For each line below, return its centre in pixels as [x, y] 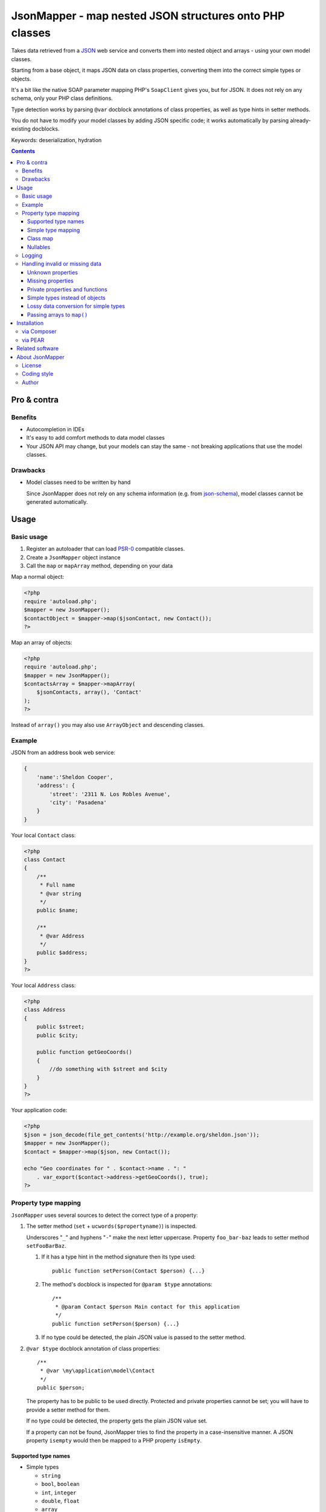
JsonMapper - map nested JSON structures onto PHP [148, 16]
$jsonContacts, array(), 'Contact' [89, 692]
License [32, 365]
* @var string [60, 893]
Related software [38, 348]
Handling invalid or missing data [62, 264]
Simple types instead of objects [66, 298]
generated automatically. [57, 502]
